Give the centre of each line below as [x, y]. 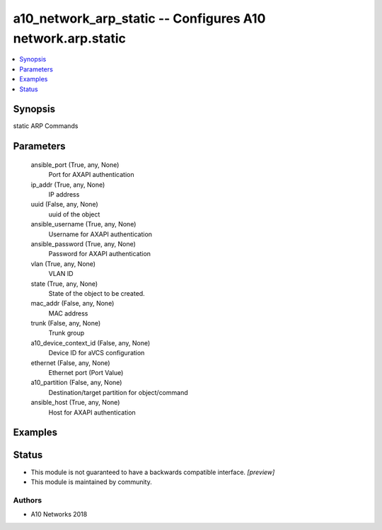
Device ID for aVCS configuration [97, 353]
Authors [28, 500]
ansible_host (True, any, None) [75, 403]
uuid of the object [74, 214]
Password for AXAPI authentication [100, 254]
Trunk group [66, 333]
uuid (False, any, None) [64, 204]
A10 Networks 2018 [59, 514]
